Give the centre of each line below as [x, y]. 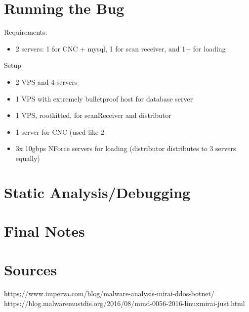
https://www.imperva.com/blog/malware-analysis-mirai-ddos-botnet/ [109, 293]
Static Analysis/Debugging [97, 192]
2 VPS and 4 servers [46, 81]
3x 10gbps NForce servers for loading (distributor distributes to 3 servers [126, 148]
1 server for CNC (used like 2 [60, 131]
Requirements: [26, 32]
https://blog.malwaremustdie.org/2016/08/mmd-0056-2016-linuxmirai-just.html [124, 303]
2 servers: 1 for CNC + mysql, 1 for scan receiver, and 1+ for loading [121, 48]
